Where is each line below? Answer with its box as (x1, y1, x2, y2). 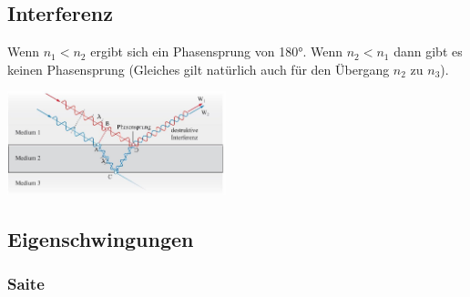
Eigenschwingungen (7, 224, 194, 252)
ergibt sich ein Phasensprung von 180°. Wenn (90, 42, 343, 61)
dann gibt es (393, 42, 463, 61)
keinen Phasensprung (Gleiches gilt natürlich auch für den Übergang (7, 59, 390, 78)
